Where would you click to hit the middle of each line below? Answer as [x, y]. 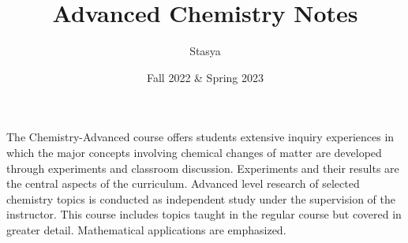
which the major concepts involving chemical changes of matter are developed [194, 152]
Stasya [205, 51]
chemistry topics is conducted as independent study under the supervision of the [201, 198]
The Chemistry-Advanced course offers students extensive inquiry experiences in [200, 137]
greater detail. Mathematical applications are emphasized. [146, 229]
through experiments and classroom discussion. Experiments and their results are [203, 168]
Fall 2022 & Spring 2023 [205, 77]
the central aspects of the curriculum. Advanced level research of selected [183, 183]
